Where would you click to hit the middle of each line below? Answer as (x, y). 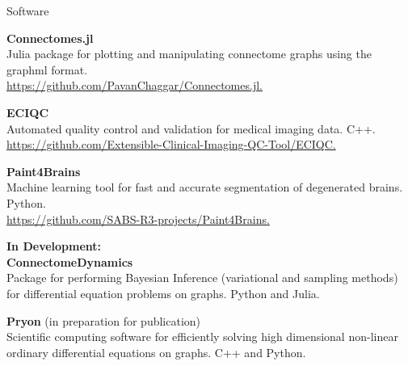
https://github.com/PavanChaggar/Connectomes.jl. (135, 85)
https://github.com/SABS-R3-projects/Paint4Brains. (138, 219)
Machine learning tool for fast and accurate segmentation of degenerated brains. (205, 187)
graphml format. (47, 69)
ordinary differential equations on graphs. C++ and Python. (156, 352)
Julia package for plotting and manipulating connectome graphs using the (189, 54)
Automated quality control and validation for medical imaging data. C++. (191, 128)
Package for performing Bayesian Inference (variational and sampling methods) (202, 278)
